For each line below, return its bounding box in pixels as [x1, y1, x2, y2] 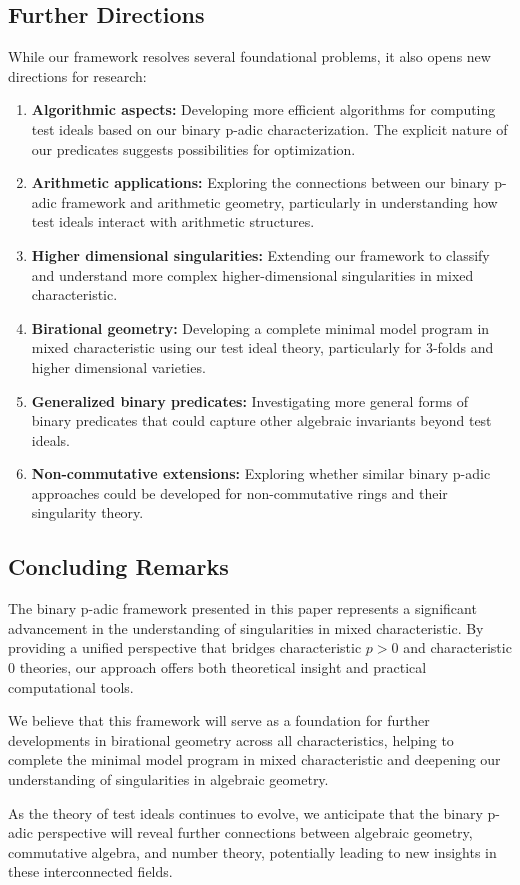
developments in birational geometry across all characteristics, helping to [8, 729, 454, 750]
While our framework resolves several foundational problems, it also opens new [8, 46, 491, 67]
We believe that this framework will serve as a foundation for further [8, 710, 430, 731]
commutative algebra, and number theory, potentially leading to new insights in [8, 841, 497, 862]
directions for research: [8, 65, 147, 86]
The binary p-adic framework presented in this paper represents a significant [8, 598, 477, 619]
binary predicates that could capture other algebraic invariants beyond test [31, 410, 492, 431]
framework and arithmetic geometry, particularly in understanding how [61, 191, 498, 212]
